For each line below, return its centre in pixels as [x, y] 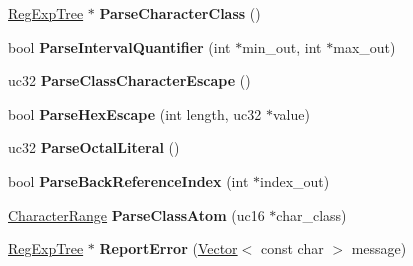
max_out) [364, 46]
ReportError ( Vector [168, 248]
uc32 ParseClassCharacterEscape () [129, 80]
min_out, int [282, 46]
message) [379, 248]
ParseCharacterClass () [180, 13]
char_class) [311, 214]
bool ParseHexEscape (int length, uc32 [135, 113]
